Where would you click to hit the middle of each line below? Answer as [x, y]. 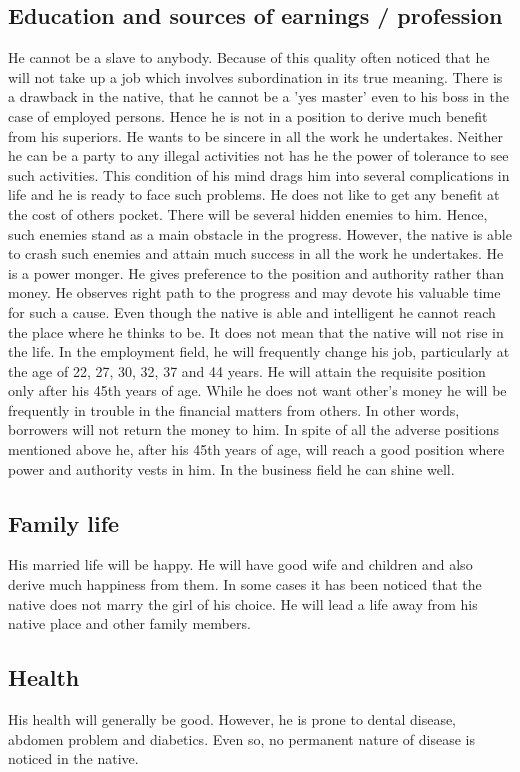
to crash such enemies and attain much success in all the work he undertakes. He [256, 253]
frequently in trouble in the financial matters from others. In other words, [234, 409]
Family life [64, 522]
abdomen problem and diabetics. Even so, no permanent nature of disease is [241, 738]
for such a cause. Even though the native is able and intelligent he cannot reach [252, 311]
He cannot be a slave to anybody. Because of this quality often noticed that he [249, 57]
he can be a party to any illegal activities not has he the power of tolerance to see [258, 155]
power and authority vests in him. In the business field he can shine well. [231, 468]
